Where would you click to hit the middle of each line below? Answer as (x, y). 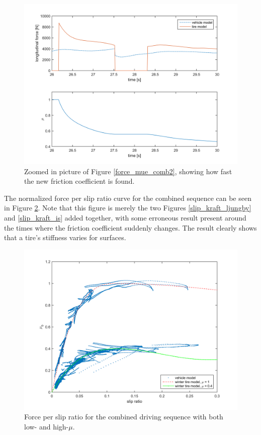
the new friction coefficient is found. (79, 181)
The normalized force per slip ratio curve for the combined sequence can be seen (128, 198)
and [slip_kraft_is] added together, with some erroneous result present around (125, 217)
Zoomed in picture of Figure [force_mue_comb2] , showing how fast (128, 171)
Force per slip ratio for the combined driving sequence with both (124, 417)
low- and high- (47, 426)
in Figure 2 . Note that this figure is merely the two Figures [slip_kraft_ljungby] (128, 208)
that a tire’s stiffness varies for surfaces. (65, 237)
